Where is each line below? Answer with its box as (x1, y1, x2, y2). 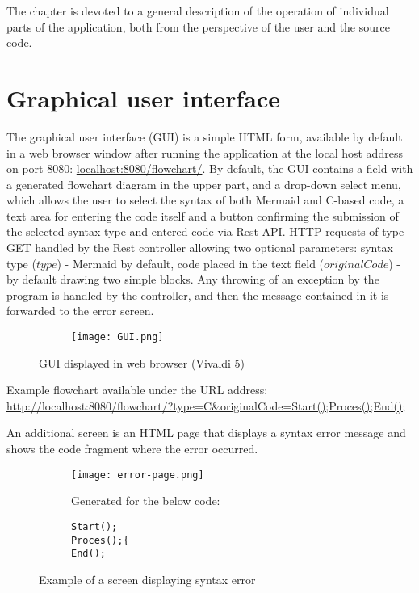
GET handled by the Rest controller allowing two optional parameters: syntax (6, 239, 393, 256)
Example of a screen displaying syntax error (39, 570, 256, 587)
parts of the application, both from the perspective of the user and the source (6, 18, 390, 35)
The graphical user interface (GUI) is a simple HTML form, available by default (6, 128, 403, 145)
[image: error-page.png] (71, 469, 204, 481)
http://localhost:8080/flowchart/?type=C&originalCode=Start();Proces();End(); (6, 397, 406, 414)
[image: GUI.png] (71, 331, 164, 343)
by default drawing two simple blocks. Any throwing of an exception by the (6, 271, 379, 288)
